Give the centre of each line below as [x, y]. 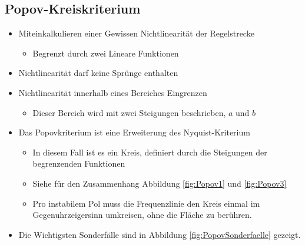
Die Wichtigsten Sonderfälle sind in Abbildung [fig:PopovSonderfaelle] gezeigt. [160, 234]
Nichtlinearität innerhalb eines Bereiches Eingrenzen [113, 92]
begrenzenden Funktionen [79, 163]
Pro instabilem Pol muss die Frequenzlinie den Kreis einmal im [146, 203]
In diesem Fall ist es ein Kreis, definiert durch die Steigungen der [150, 152]
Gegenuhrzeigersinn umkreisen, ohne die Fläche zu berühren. [142, 215]
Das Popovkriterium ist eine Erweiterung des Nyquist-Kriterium [134, 132]
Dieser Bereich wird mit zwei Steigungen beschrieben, [129, 112]
